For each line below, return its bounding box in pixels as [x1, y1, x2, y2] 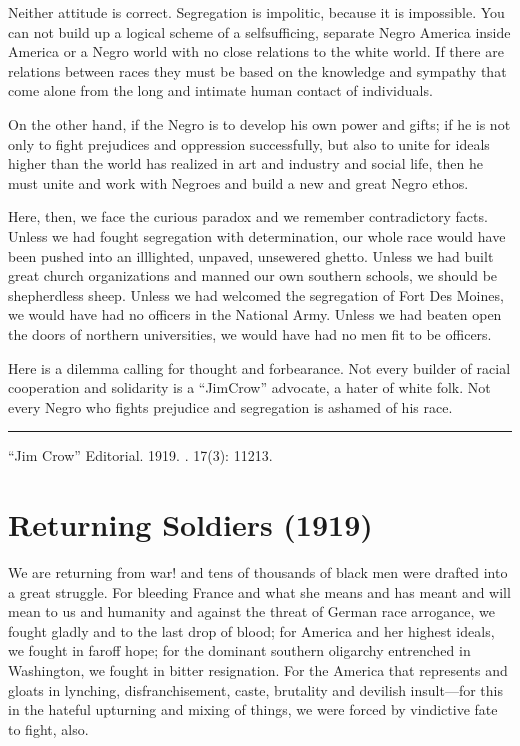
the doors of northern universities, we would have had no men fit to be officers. [8, 323, 492, 344]
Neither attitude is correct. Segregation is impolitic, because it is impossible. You [8, 2, 505, 22]
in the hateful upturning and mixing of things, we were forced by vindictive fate [8, 699, 498, 720]
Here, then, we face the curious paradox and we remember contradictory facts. [8, 206, 488, 227]
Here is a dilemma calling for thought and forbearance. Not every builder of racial [8, 357, 511, 378]
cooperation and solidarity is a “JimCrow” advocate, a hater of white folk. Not [8, 377, 491, 398]
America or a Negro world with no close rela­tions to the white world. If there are [8, 41, 504, 62]
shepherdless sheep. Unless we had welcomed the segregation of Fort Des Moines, [8, 284, 504, 305]
